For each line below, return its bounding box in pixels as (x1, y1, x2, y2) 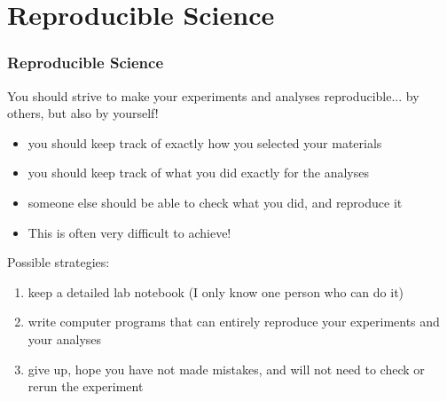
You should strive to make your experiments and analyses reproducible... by (7, 86, 420, 105)
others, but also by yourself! (7, 104, 159, 122)
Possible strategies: (7, 253, 110, 271)
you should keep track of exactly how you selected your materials (27, 133, 382, 152)
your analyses (27, 329, 102, 348)
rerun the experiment (27, 377, 144, 396)
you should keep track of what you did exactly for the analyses (27, 163, 369, 182)
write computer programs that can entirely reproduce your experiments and (27, 312, 440, 331)
